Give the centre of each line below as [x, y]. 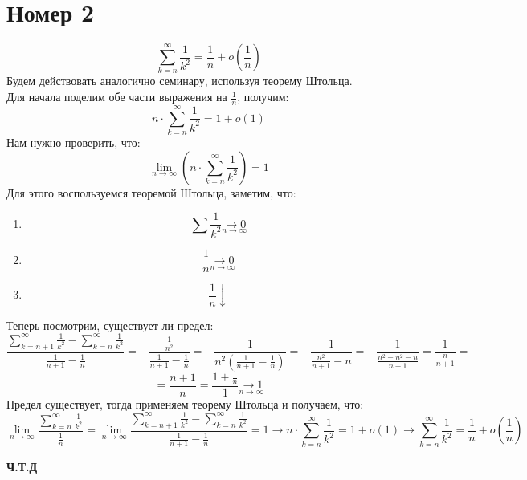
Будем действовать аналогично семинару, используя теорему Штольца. [180, 81]
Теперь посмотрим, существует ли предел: [110, 325]
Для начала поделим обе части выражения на [117, 97]
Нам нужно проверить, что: [74, 142]
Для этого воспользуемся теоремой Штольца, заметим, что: [151, 192]
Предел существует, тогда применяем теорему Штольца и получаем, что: [185, 403]
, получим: [263, 97]
